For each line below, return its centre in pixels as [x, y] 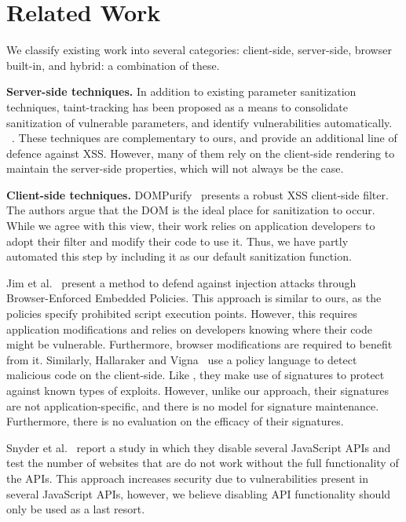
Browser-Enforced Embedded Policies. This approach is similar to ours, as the [194, 298]
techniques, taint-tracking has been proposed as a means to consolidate [177, 106]
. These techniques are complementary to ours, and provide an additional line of [205, 138]
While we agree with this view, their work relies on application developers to [191, 226]
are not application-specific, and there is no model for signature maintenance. [193, 405]
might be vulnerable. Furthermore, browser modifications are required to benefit [199, 344]
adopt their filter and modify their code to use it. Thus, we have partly [177, 241]
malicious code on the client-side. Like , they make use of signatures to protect [196, 375]
